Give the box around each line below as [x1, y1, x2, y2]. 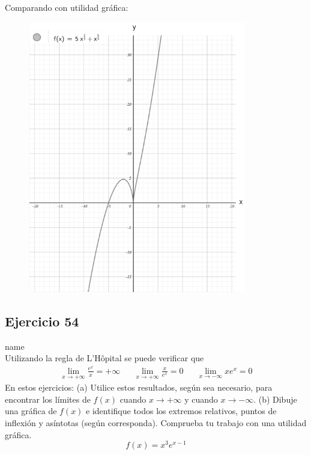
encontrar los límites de [5, 392, 91, 405]
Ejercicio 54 [5, 311, 79, 330]
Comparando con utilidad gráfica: [5, 1, 128, 13]
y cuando [184, 392, 218, 405]
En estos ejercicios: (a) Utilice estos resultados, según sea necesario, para [5, 381, 273, 394]
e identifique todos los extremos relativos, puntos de [86, 405, 277, 417]
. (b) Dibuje [253, 392, 297, 405]
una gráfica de [5, 405, 57, 417]
